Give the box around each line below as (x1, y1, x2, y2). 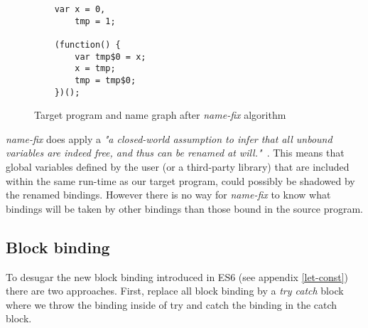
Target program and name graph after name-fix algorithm (34, 107, 286, 122)
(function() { (54, 39, 121, 50)
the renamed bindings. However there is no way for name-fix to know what (6, 187, 331, 202)
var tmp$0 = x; (75, 51, 146, 62)
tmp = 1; (75, 16, 116, 26)
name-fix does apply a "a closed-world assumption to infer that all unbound (6, 131, 332, 146)
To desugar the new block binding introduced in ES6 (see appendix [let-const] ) (6, 269, 349, 284)
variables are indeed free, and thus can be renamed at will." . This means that (6, 145, 345, 160)
